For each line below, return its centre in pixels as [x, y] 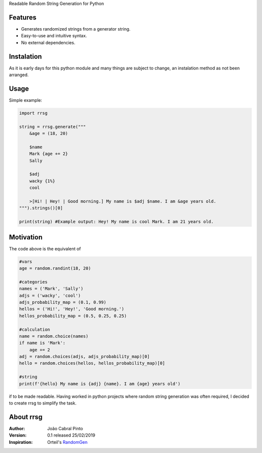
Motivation [26, 237]
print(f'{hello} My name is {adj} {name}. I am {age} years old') [100, 384]
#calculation [35, 329]
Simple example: [25, 100]
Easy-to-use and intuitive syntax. [54, 36]
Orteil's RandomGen [67, 442]
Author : [17, 428]
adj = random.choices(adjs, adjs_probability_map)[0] [84, 357]
